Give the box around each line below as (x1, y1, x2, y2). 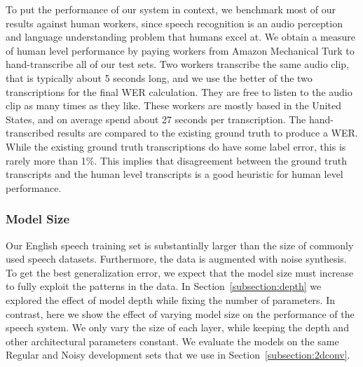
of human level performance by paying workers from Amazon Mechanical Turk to (6, 43, 355, 57)
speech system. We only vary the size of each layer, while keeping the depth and (6, 320, 349, 335)
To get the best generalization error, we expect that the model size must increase (6, 265, 354, 279)
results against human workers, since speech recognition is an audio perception (6, 15, 343, 30)
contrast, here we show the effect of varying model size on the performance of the (6, 306, 355, 321)
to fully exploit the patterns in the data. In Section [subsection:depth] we (6, 279, 322, 293)
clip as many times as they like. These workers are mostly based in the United (6, 98, 341, 113)
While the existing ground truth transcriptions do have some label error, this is (6, 139, 346, 153)
